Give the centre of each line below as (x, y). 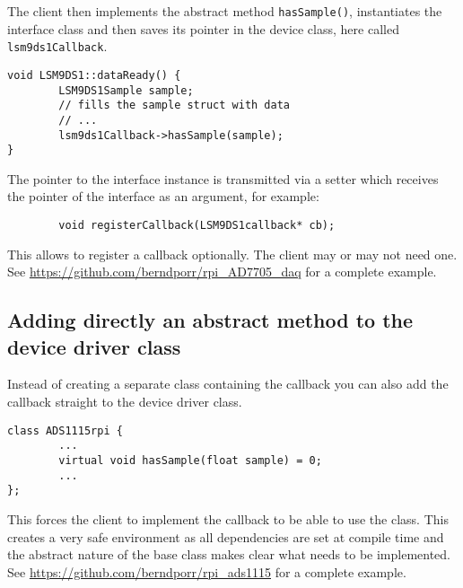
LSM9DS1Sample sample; (126, 90)
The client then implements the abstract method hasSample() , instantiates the (225, 11)
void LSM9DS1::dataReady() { (94, 75)
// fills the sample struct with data (174, 105)
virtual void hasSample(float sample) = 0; (190, 460)
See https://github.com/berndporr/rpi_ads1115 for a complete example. (207, 571)
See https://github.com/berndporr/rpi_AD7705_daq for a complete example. (222, 272)
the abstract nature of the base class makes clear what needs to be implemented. (229, 554)
